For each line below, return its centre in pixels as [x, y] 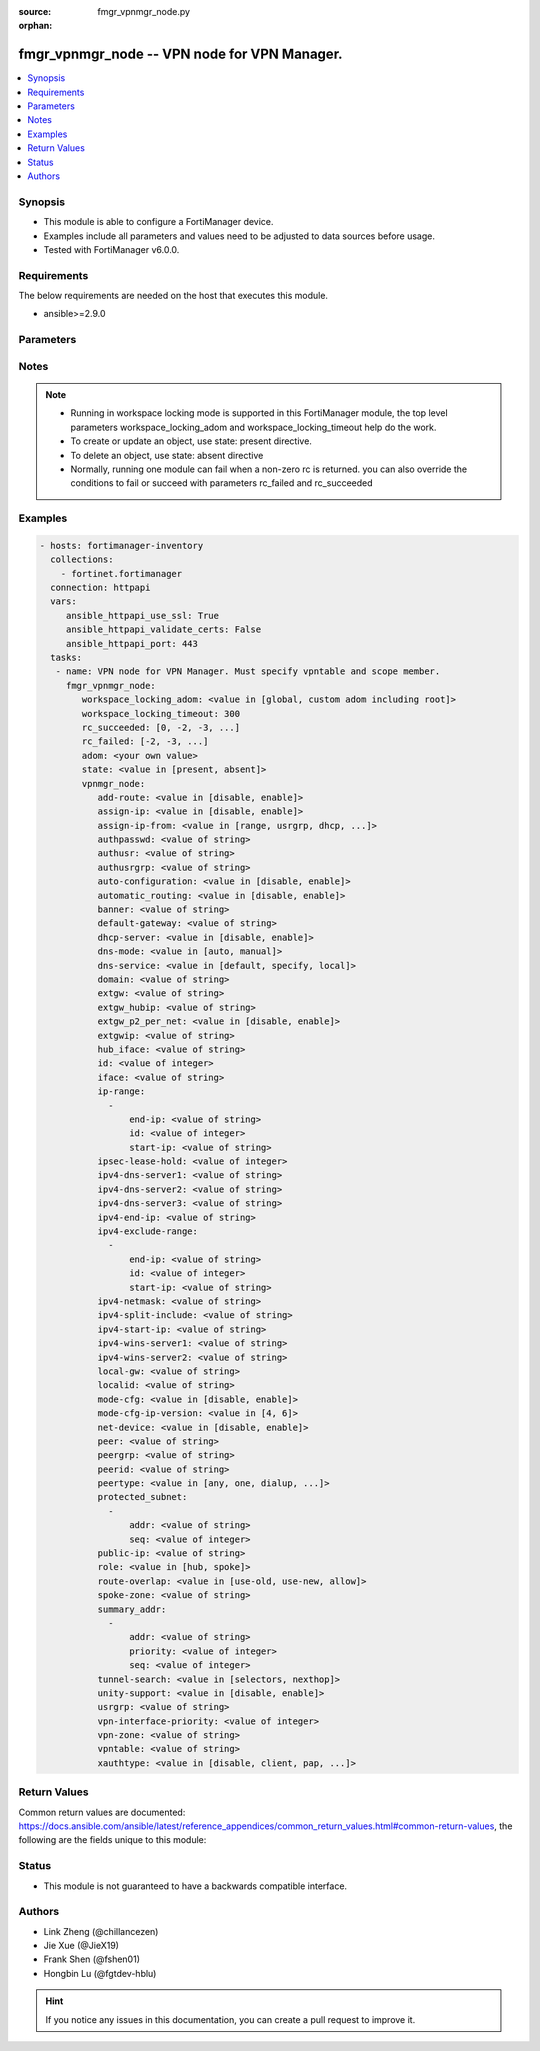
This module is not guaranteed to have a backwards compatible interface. [195, 1886]
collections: [82, 559]
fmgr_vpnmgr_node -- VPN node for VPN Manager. [181, 54]
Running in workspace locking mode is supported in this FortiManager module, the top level [259, 413]
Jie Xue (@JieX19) [81, 1946]
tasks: [66, 658]
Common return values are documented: [102, 1812]
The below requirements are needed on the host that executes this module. [173, 296]
